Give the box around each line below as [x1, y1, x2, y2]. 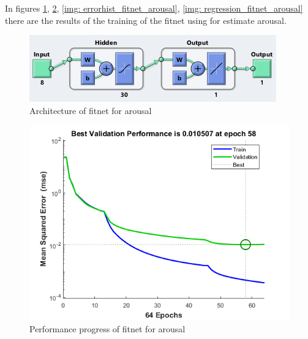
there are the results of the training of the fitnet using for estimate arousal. [5, 13, 287, 26]
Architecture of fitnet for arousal [29, 104, 152, 116]
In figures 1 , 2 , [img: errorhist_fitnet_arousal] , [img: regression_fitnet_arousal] [5, 2, 303, 14]
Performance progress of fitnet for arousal [29, 322, 186, 335]
